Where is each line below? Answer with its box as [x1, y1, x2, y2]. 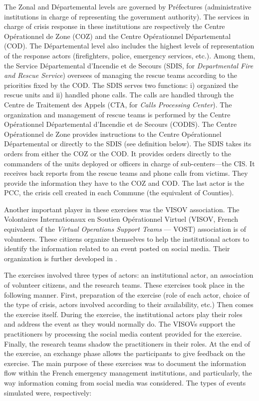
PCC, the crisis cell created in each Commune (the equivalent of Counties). [4, 187, 234, 198]
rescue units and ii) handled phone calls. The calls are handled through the [4, 89, 234, 100]
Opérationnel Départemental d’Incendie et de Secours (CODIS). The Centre [4, 119, 237, 129]
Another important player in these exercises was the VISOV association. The [4, 204, 240, 214]
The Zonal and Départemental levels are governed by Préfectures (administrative [4, 1, 252, 11]
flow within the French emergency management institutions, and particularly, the [4, 368, 252, 378]
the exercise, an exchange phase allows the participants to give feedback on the [4, 348, 246, 359]
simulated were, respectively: [4, 387, 92, 398]
